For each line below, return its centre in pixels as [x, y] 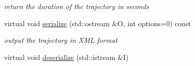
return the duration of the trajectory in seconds [77, 6]
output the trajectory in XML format [61, 40]
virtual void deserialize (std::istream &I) [66, 57]
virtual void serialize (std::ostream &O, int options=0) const [97, 23]
